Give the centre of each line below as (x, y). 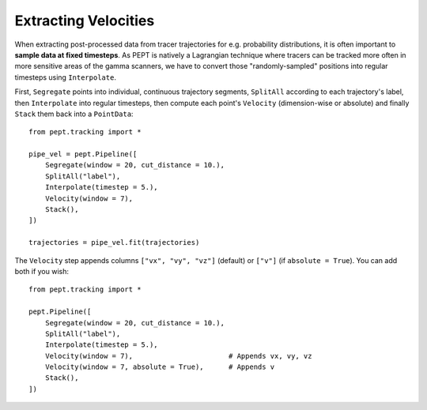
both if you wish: (42, 271)
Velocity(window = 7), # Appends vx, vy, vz (178, 356)
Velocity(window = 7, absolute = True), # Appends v (160, 367)
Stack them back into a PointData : (74, 114)
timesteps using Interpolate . (65, 77)
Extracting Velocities (85, 21)
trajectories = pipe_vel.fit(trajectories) (114, 243)
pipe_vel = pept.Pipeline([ (83, 154)
